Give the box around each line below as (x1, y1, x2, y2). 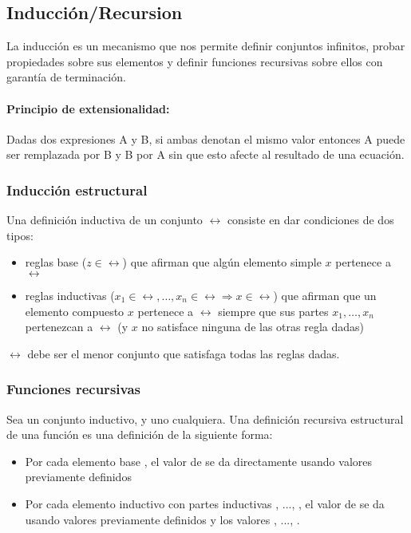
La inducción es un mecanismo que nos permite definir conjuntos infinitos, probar (6, 38, 405, 54)
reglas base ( (25, 254, 87, 270)
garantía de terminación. (6, 69, 126, 85)
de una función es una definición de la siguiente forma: (6, 426, 273, 443)
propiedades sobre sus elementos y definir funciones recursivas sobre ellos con (6, 53, 383, 69)
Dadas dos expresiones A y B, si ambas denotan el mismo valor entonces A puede (6, 130, 405, 147)
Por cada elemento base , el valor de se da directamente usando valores (25, 452, 372, 469)
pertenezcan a (25, 318, 93, 335)
